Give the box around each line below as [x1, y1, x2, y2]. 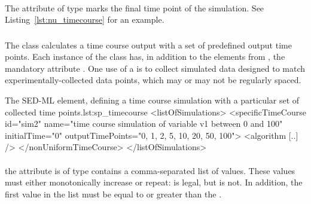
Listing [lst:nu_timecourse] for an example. [5, 13, 164, 26]
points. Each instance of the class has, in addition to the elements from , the [5, 50, 285, 63]
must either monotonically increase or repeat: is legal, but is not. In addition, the [5, 176, 303, 188]
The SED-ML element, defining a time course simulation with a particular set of [5, 94, 300, 106]
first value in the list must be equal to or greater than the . [5, 187, 222, 200]
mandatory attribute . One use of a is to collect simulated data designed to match [5, 62, 306, 74]
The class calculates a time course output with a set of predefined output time [5, 38, 292, 51]
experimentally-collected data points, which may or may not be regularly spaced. [5, 74, 301, 86]
